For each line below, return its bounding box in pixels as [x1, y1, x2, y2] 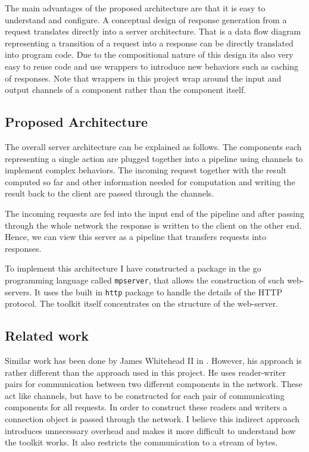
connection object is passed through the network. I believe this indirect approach [5, 412, 300, 425]
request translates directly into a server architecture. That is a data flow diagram [5, 25, 301, 38]
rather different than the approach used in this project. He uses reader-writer [5, 366, 286, 378]
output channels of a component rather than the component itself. [5, 83, 246, 96]
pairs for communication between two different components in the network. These [5, 378, 302, 390]
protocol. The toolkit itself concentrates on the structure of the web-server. [5, 297, 279, 310]
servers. [5, 285, 32, 298]
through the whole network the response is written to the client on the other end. [5, 219, 302, 231]
